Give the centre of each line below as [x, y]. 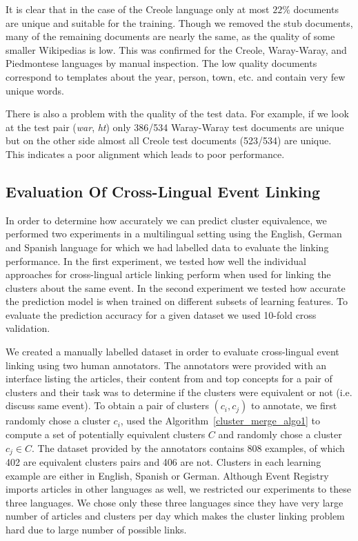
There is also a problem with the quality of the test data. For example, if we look [177, 114]
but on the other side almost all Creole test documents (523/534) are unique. [169, 140]
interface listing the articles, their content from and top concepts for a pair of [169, 378]
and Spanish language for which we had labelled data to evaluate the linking [167, 247]
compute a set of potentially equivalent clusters [106, 434]
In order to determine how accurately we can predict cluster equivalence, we [166, 220]
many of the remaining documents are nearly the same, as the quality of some [170, 36]
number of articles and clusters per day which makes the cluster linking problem [175, 516]
